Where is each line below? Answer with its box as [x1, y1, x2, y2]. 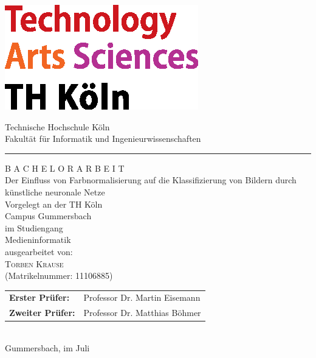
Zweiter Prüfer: [9, 306, 75, 319]
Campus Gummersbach [5, 209, 92, 222]
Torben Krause [5, 257, 64, 270]
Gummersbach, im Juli [5, 342, 90, 354]
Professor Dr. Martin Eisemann [83, 291, 201, 304]
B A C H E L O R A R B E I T [5, 161, 125, 174]
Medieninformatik [5, 233, 71, 246]
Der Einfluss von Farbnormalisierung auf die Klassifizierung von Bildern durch [5, 174, 297, 186]
